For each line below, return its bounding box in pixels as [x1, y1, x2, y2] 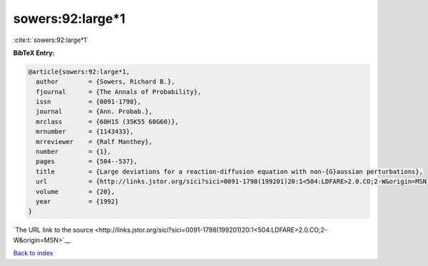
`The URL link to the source [13, 225, 93, 235]
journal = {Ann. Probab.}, [36, 108, 153, 116]
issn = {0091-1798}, [36, 98, 142, 106]
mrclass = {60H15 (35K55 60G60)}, [36, 118, 179, 126]
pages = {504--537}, [36, 158, 138, 165]
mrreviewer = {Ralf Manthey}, [36, 138, 153, 145]
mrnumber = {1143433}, [36, 128, 134, 135]
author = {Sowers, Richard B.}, [36, 78, 175, 86]
